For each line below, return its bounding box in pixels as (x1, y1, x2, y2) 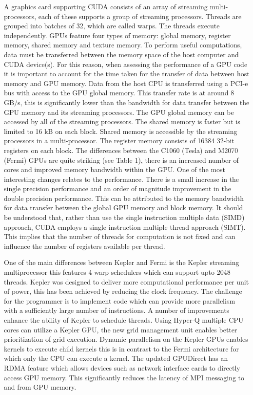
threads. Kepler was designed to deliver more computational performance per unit (4, 276, 249, 286)
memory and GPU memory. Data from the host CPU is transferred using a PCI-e (4, 78, 248, 88)
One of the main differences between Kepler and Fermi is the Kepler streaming (4, 257, 239, 267)
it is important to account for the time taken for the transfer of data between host (4, 68, 250, 79)
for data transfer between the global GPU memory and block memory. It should (4, 202, 243, 213)
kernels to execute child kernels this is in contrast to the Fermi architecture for (4, 343, 239, 353)
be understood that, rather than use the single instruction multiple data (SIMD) (4, 212, 245, 222)
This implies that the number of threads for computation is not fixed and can (4, 231, 235, 241)
